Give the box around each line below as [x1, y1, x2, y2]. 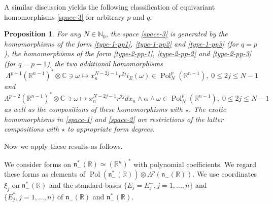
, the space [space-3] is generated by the [106, 28, 228, 39]
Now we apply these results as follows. [4, 140, 123, 151]
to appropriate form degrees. [67, 123, 155, 134]
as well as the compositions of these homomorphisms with [4, 104, 183, 114]
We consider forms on [4, 158, 72, 169]
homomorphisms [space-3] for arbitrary [4, 11, 125, 22]
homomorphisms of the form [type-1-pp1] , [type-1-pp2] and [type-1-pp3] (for [4, 38, 238, 49]
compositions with [4, 123, 59, 134]
